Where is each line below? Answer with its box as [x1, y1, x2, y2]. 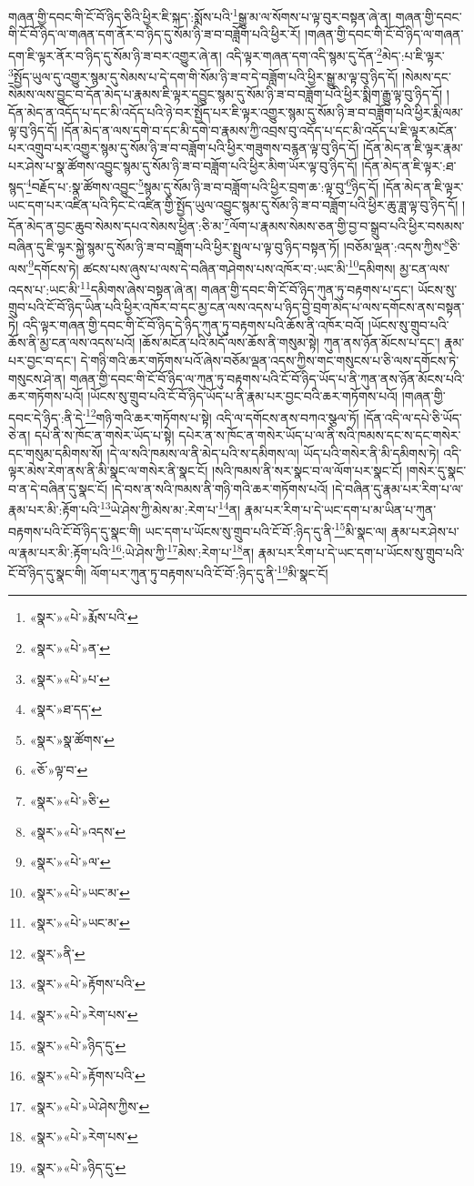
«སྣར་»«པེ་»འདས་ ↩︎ [29, 821, 126, 840]
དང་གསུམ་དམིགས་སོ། [8, 443, 103, 462]
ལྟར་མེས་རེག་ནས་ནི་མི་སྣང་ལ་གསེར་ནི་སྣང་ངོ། [8, 461, 208, 480]
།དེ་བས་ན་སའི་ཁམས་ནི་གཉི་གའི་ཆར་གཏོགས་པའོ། [111, 478, 328, 498]
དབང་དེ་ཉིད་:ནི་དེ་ [8, 407, 86, 427]
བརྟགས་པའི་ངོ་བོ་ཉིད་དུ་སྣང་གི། [8, 521, 141, 540]
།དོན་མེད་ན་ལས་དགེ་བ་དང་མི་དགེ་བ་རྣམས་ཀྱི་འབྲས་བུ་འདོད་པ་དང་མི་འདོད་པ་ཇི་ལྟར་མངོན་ [61, 120, 457, 139]
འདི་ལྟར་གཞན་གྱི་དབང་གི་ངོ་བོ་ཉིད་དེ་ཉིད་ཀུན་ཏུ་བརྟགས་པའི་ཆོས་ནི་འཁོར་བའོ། [22, 315, 365, 334]
